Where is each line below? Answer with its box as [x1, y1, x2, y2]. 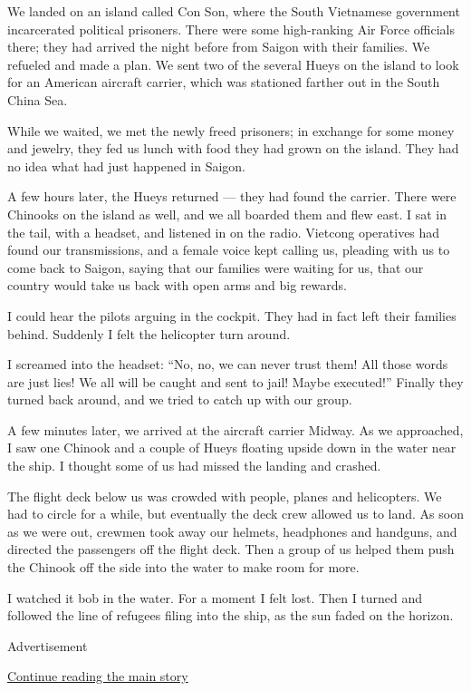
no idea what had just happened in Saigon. [7, 156, 246, 175]
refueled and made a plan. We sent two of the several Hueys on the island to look [7, 54, 459, 73]
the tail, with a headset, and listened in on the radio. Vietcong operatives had [7, 222, 440, 241]
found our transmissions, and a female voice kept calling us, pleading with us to [7, 240, 450, 259]
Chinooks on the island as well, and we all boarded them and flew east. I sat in [7, 204, 447, 223]
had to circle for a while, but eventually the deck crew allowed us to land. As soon [7, 504, 464, 523]
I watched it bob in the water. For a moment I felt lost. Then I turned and [7, 588, 423, 607]
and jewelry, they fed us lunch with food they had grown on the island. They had [7, 139, 459, 158]
